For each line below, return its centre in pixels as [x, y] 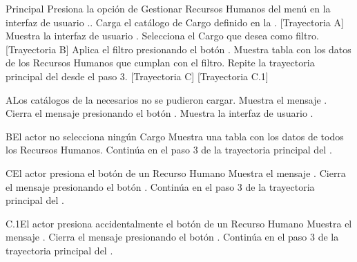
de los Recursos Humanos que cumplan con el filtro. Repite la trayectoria [160, 63]
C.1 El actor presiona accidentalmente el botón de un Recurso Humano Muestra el [179, 223]
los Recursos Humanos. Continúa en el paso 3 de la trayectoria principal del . [169, 150]
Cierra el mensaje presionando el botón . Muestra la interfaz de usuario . [160, 113]
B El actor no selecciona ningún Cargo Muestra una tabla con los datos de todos [175, 136]
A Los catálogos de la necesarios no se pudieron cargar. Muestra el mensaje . [166, 99]
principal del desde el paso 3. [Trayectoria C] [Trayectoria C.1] [137, 76]
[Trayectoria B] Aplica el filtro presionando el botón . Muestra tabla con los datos [178, 49]
